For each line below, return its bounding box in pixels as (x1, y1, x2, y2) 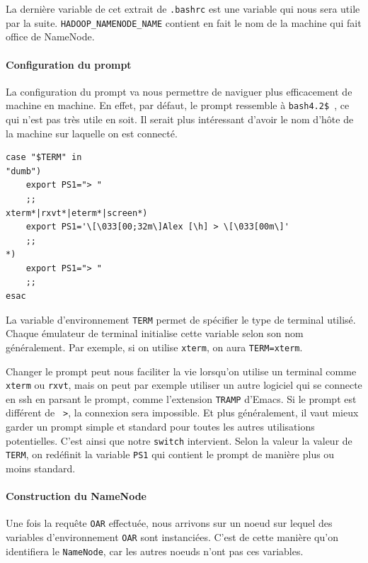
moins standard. (6, 461, 76, 476)
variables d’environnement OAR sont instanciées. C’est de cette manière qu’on (6, 530, 338, 545)
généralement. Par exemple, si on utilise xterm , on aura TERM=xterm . (6, 339, 303, 354)
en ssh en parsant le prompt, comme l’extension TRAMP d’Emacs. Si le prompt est (6, 391, 357, 406)
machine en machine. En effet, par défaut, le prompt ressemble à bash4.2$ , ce (6, 98, 350, 113)
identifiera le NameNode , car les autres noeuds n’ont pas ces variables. (6, 543, 304, 558)
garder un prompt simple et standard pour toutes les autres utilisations (6, 419, 315, 434)
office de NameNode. (6, 29, 95, 44)
